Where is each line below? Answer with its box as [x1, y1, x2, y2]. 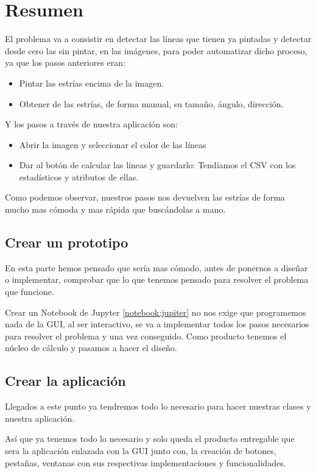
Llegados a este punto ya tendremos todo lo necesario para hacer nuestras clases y [5, 400, 311, 413]
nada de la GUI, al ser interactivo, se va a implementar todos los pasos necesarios [5, 318, 309, 330]
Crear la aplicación [5, 371, 126, 390]
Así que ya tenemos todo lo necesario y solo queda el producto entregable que [5, 432, 295, 445]
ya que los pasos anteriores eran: [5, 56, 125, 69]
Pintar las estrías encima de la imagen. [19, 76, 164, 89]
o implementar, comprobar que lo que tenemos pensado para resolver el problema [5, 273, 309, 286]
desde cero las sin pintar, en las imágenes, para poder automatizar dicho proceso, [5, 44, 307, 57]
